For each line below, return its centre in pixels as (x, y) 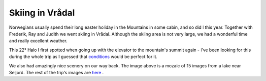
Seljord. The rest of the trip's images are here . (56, 72)
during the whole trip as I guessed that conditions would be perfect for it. (83, 57)
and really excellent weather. (38, 41)
